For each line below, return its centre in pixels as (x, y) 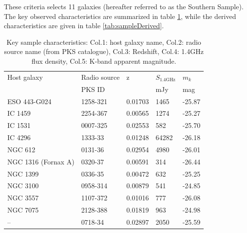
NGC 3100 (23, 186)
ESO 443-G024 (29, 101)
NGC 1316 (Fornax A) (41, 161)
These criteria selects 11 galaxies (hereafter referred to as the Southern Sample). (124, 6)
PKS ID (93, 89)
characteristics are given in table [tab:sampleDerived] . (84, 26)
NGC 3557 (23, 198)
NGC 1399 (23, 173)
